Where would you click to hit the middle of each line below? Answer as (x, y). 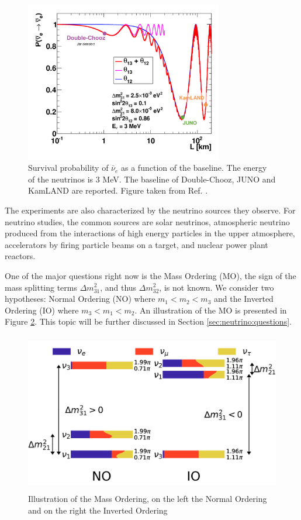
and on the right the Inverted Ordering (98, 510)
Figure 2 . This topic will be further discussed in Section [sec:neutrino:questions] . (148, 321)
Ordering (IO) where (42, 310)
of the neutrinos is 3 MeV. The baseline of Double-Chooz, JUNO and (152, 179)
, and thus (118, 287)
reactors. (20, 256)
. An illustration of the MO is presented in (211, 310)
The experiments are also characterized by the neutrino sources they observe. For (150, 210)
